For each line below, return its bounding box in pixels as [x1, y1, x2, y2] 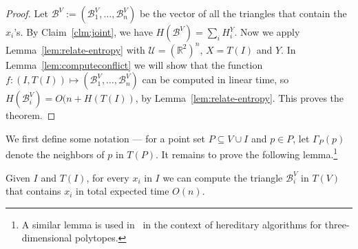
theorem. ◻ [6, 108, 56, 122]
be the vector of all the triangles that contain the [139, 6, 347, 20]
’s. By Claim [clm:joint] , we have [14, 25, 153, 39]
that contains [6, 184, 61, 198]
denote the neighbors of [6, 147, 105, 161]
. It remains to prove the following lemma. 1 [156, 145, 338, 161]
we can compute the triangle [162, 170, 283, 184]
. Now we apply [234, 25, 300, 39]
